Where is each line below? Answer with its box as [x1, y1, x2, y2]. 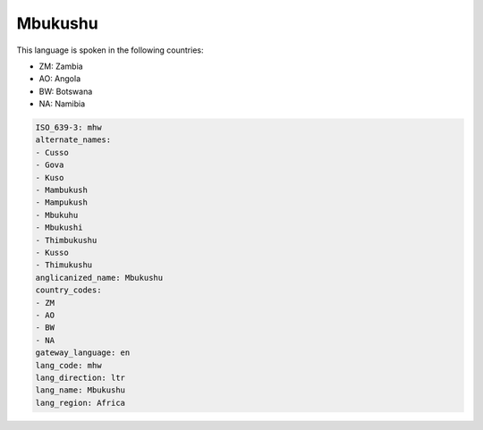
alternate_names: [35, 135, 112, 145]
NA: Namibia [38, 98, 86, 109]
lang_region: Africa [35, 398, 125, 408]
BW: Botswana [38, 86, 93, 97]
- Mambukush [35, 185, 89, 196]
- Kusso [35, 248, 69, 257]
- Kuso [35, 173, 64, 182]
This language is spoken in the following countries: [16, 45, 204, 55]
